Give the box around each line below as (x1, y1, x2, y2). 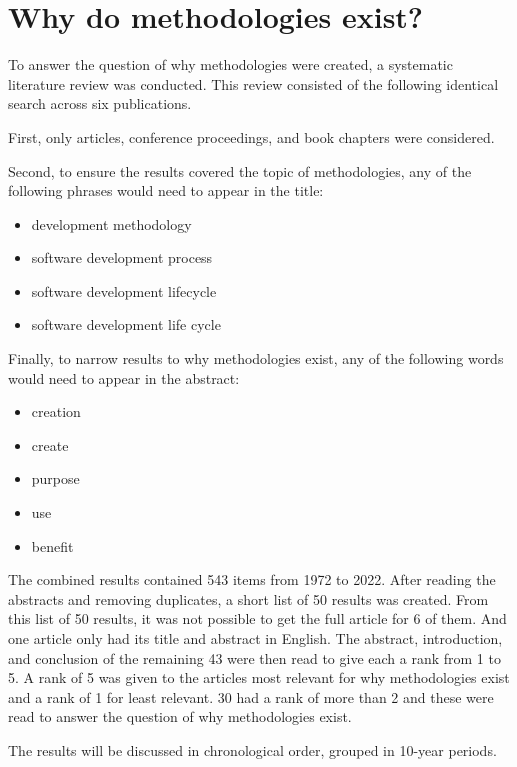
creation (31, 401, 81, 422)
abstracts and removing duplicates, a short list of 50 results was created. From (8, 588, 489, 609)
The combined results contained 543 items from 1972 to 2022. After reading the (8, 569, 496, 590)
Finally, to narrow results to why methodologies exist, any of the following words (8, 348, 504, 369)
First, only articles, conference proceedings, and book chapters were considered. (8, 126, 495, 147)
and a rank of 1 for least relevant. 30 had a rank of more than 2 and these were (8, 686, 494, 707)
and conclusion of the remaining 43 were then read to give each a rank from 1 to (8, 647, 501, 668)
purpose (31, 468, 80, 489)
